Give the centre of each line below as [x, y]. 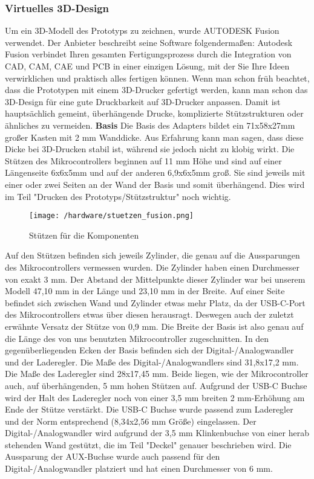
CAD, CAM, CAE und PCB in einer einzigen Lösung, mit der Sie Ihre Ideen [147, 66]
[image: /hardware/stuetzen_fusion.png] [112, 216]
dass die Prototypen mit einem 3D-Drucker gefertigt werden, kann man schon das [156, 90]
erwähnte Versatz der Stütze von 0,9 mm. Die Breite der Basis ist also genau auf [154, 326]
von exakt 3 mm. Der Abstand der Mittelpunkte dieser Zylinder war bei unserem [155, 279]
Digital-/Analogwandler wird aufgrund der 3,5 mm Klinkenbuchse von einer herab [157, 433]
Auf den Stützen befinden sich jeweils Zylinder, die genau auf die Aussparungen [152, 255]
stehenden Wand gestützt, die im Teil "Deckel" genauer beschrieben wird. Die [148, 444]
